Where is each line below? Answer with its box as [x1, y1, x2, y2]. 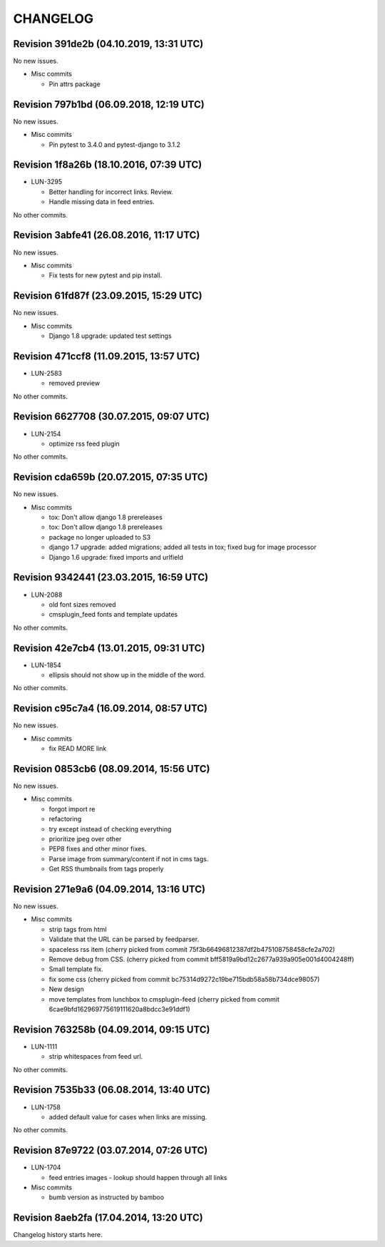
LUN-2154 [31, 429, 61, 438]
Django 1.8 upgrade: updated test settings [48, 332, 173, 340]
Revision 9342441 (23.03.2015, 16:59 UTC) [13, 571, 209, 584]
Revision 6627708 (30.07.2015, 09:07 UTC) [13, 411, 210, 423]
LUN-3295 [31, 178, 63, 186]
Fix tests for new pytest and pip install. [48, 271, 163, 279]
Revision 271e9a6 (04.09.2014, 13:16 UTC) [13, 883, 206, 895]
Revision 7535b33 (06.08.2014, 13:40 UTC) [13, 1084, 210, 1096]
